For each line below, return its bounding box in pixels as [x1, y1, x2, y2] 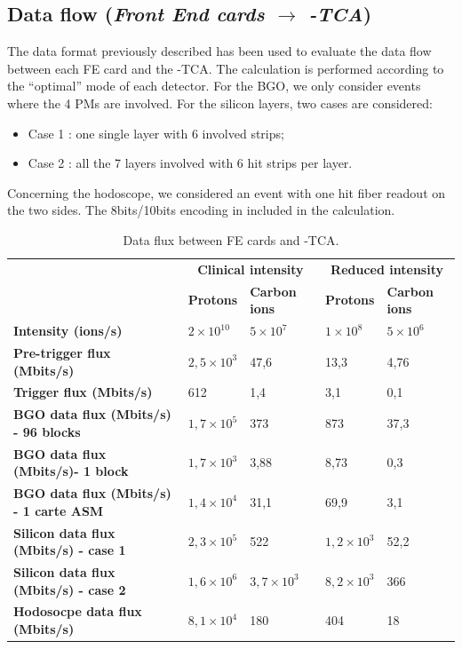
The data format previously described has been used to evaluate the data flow [7, 42, 432, 60]
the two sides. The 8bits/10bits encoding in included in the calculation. [7, 201, 395, 219]
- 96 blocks [13, 422, 81, 440]
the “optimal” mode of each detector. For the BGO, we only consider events [7, 76, 421, 95]
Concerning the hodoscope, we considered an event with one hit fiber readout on [7, 183, 446, 202]
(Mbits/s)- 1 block [13, 462, 129, 480]
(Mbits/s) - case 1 [13, 541, 126, 559]
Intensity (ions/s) [13, 321, 123, 340]
